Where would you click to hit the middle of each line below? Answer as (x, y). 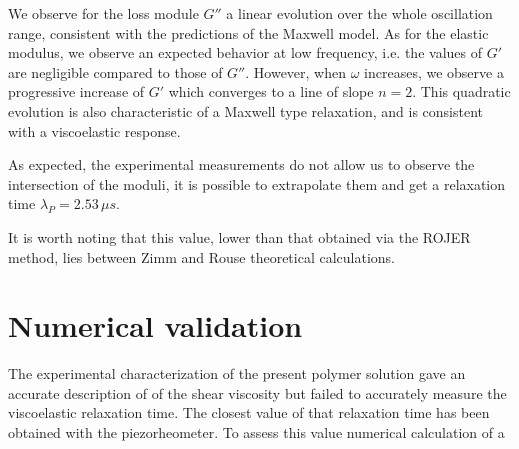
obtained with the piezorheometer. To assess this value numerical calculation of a (256, 432)
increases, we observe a (434, 71)
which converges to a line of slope (271, 91)
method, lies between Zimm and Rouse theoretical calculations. (201, 256)
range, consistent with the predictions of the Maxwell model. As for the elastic (248, 32)
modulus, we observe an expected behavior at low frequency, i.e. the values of (245, 52)
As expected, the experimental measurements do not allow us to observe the (241, 164)
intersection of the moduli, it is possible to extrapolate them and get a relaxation (257, 183)
